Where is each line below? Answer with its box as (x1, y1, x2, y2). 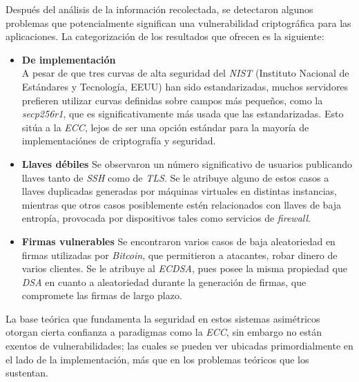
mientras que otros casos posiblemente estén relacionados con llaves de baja (21, 197, 342, 211)
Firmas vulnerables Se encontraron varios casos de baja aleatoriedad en (21, 233, 336, 248)
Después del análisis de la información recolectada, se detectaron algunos (6, 2, 313, 16)
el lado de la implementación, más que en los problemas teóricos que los (6, 352, 309, 366)
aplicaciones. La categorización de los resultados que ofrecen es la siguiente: (6, 29, 324, 44)
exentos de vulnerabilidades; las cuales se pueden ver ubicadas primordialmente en (6, 338, 353, 353)
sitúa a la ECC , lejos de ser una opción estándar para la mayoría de (21, 120, 309, 134)
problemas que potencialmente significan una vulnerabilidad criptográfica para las (6, 15, 351, 30)
